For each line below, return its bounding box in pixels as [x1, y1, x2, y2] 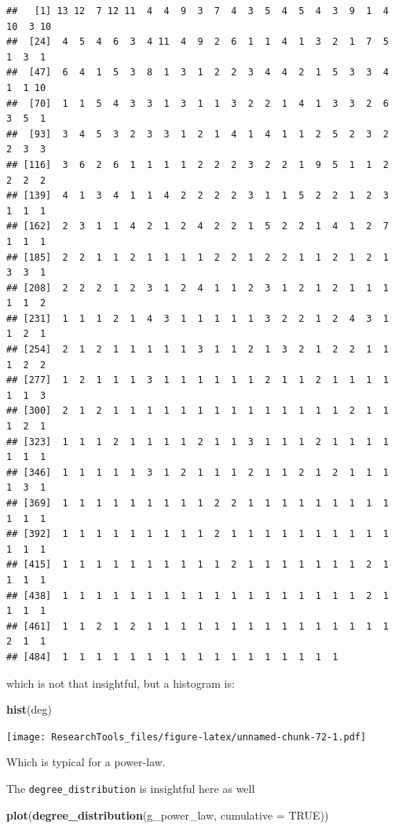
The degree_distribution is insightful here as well [6, 780, 255, 796]
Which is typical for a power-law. [6, 754, 166, 770]
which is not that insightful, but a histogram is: [6, 674, 235, 691]
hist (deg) [6, 701, 52, 718]
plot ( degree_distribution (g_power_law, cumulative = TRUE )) [6, 806, 329, 823]
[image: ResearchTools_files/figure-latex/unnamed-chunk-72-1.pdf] [6, 731, 367, 743]
